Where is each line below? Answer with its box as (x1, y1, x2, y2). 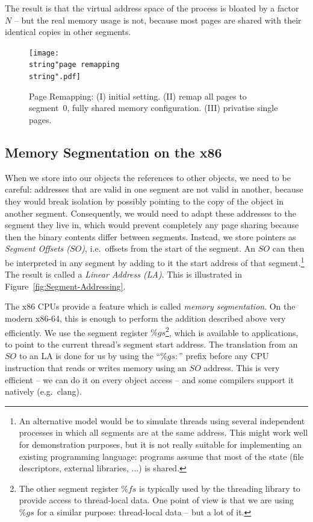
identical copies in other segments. (5, 25, 131, 38)
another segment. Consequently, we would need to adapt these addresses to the (5, 206, 296, 219)
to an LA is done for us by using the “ (19, 349, 161, 362)
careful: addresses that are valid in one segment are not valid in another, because (5, 183, 303, 196)
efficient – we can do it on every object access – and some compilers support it (5, 373, 294, 386)
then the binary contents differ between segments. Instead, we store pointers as (5, 230, 296, 243)
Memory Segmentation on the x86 (5, 142, 222, 161)
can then (272, 242, 305, 255)
